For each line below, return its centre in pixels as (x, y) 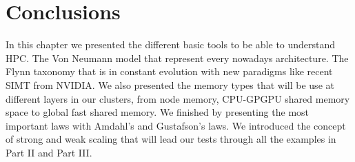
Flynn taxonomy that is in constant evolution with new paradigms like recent (169, 71)
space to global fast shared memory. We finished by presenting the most (158, 112)
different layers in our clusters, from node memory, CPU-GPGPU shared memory (178, 98)
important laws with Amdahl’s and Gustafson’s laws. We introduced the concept (176, 125)
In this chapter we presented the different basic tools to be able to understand (171, 44)
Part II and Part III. (49, 152)
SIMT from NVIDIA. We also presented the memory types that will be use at (170, 84)
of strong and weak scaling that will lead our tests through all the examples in (171, 139)
